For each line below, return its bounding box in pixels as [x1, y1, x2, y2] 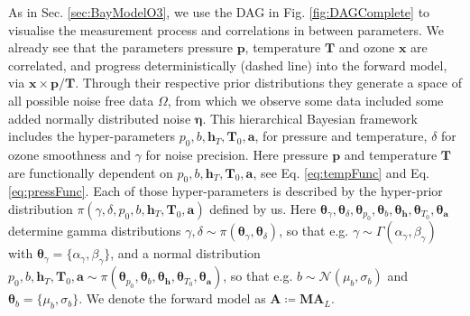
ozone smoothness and [8, 144, 131, 163]
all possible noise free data [8, 90, 154, 109]
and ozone [338, 38, 395, 57]
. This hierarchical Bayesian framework [202, 108, 418, 127]
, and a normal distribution [110, 244, 261, 263]
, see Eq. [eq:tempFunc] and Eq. [253, 163, 429, 181]
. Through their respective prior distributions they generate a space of [75, 73, 462, 92]
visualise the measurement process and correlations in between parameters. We [8, 20, 444, 39]
